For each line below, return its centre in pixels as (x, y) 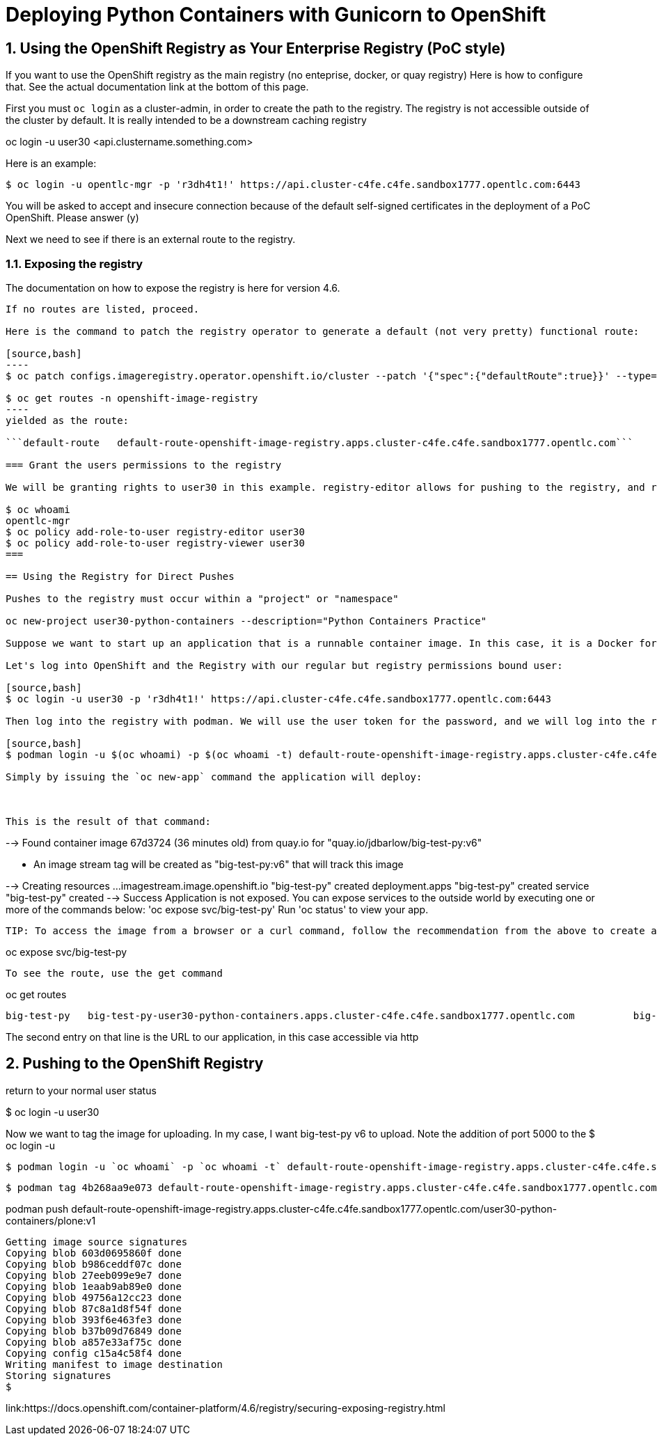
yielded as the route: (68, 420)
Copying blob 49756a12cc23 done (94, 1297)
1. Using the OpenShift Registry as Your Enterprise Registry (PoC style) (256, 48)
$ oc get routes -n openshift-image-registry (132, 398)
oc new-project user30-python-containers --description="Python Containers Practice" (246, 621)
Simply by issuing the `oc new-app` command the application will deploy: (214, 777)
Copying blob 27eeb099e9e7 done (94, 1275)
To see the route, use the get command (114, 973)
